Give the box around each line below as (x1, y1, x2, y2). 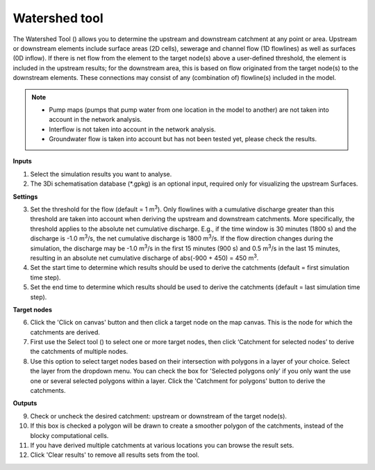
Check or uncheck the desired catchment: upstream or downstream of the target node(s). (30, 412, 287, 420)
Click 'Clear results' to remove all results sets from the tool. (30, 451, 199, 459)
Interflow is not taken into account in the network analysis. (49, 125, 217, 133)
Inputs (12, 157, 33, 165)
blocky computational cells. (30, 431, 109, 439)
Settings (12, 192, 38, 201)
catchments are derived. (30, 327, 101, 337)
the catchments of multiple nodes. (30, 348, 128, 356)
